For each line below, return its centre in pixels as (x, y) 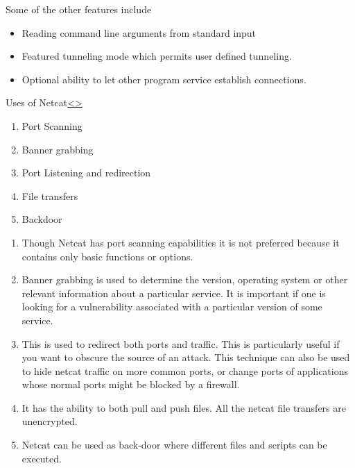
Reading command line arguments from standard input (139, 32)
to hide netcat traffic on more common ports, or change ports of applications (185, 370)
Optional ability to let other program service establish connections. (164, 79)
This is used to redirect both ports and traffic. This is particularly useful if (181, 343)
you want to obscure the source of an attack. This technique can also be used (186, 357)
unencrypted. (50, 421)
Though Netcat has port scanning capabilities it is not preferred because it (181, 242)
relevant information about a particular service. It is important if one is (174, 293)
